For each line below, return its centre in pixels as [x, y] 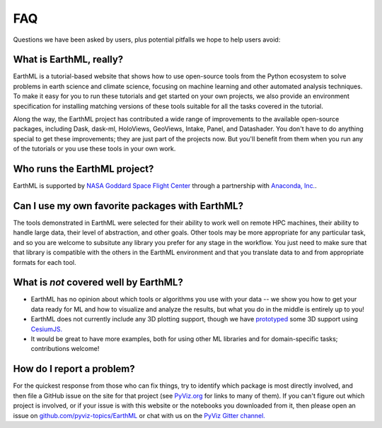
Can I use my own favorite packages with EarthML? [128, 206]
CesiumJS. [47, 329]
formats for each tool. [45, 262]
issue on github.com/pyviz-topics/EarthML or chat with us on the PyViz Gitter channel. [139, 415]
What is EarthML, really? [68, 60]
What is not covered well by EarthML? [98, 283]
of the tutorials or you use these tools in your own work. [94, 149]
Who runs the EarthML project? [83, 169]
